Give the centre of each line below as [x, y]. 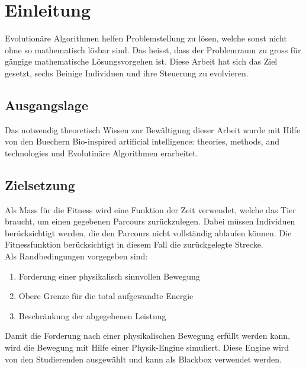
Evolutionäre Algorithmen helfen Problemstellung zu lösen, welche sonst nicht [146, 38]
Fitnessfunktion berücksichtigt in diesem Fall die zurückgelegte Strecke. [134, 244]
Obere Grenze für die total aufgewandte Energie [106, 296]
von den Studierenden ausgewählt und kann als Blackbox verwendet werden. [143, 359]
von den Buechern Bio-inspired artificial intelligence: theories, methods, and [142, 141]
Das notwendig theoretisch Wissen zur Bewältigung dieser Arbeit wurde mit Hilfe [153, 129]
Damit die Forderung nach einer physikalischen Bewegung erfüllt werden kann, [148, 336]
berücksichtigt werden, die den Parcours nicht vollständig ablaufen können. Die [148, 232]
